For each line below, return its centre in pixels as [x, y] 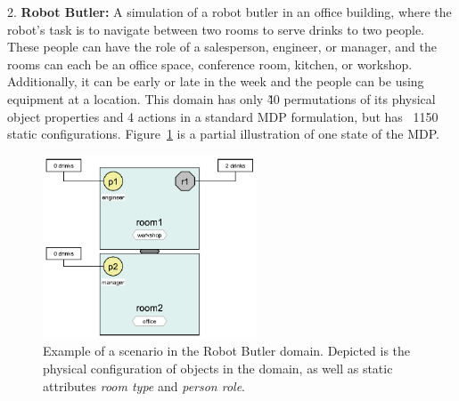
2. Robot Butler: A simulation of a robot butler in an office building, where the [229, 12]
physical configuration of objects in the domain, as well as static [218, 368]
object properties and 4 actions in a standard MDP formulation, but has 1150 [223, 116]
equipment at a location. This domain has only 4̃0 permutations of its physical [221, 98]
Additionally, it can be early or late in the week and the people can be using [216, 81]
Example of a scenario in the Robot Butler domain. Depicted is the [227, 351]
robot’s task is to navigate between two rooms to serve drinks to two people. [216, 29]
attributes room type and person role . [144, 385]
